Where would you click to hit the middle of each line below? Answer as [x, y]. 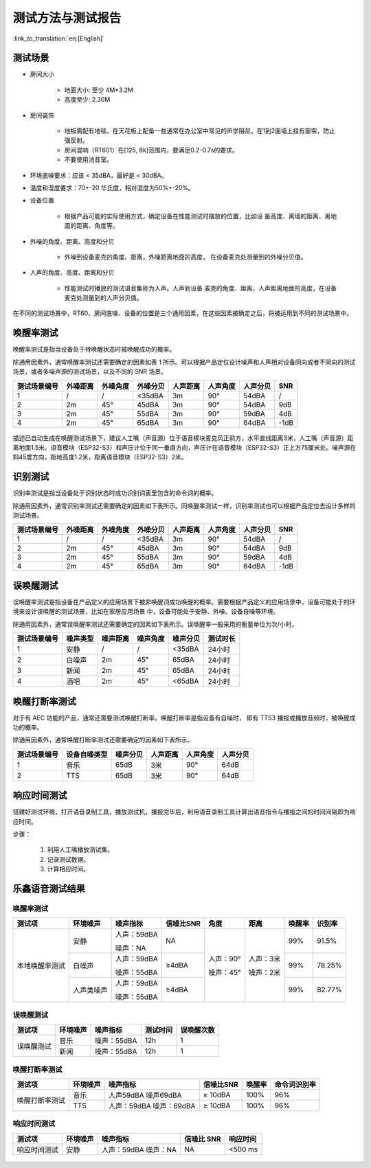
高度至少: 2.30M [87, 100]
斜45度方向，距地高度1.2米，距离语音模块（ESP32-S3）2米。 [100, 457]
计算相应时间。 [68, 869]
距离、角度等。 [97, 226]
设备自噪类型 [87, 754]
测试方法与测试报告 [67, 18]
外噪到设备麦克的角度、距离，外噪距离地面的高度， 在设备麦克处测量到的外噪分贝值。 [185, 257]
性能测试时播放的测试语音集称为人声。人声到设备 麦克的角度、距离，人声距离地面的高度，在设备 [200, 288]
